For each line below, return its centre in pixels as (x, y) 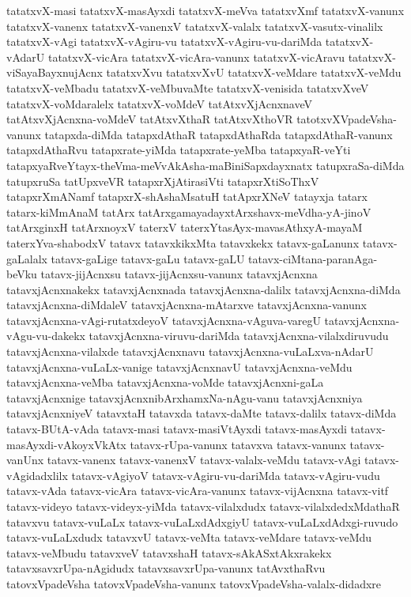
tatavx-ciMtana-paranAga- (313, 258)
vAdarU (26, 57)
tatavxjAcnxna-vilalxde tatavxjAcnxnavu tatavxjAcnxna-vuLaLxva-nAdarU (190, 351)
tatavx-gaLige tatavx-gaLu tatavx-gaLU (148, 258)
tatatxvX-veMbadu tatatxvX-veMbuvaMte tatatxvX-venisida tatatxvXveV (188, 87)
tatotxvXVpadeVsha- (347, 119)
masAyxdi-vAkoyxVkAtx (66, 444)
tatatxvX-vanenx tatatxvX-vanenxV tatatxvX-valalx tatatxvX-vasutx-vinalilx (195, 26)
